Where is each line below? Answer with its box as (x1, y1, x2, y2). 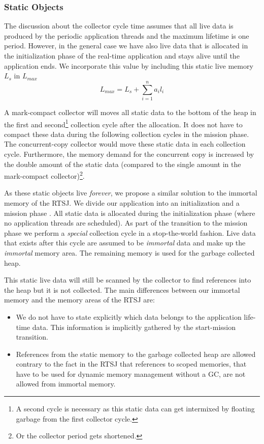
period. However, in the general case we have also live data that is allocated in (4, 40, 248, 51)
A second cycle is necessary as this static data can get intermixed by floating (16, 403, 255, 414)
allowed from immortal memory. (16, 378, 116, 389)
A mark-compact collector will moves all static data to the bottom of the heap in (4, 106, 256, 117)
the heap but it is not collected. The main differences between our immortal (4, 284, 240, 295)
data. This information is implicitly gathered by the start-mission (32, 321, 236, 332)
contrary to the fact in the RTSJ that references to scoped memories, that (16, 358, 247, 369)
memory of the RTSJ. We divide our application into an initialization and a (4, 197, 240, 208)
